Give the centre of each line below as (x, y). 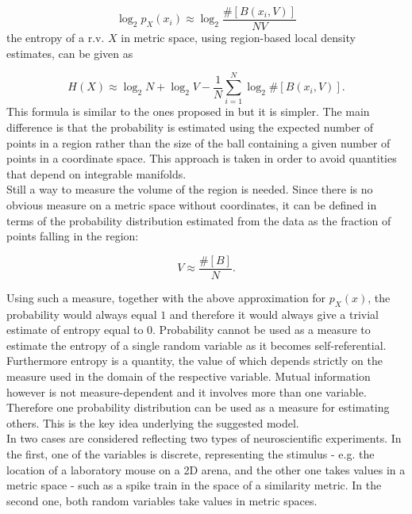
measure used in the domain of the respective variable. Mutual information (189, 376)
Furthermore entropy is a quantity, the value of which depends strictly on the (194, 361)
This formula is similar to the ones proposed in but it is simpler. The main (188, 111)
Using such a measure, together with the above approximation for (166, 297)
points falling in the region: (73, 236)
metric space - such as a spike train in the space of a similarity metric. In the (194, 485)
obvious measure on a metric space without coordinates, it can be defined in (192, 204)
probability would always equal (82, 314)
